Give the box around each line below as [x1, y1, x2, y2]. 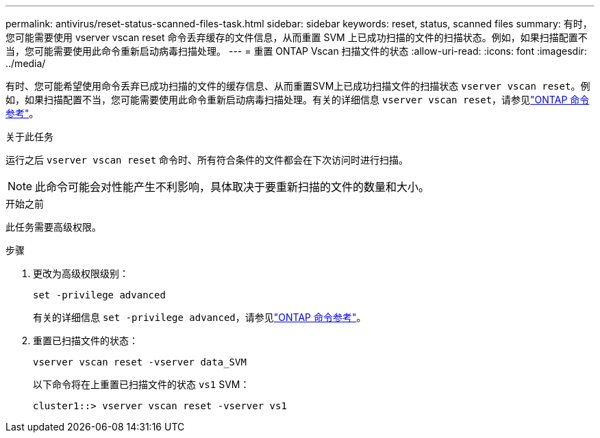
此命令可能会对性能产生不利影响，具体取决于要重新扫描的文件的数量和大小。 [35, 180, 430, 194]
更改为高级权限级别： [33, 268, 129, 279]
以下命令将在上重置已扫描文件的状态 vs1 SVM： [33, 378, 250, 390]
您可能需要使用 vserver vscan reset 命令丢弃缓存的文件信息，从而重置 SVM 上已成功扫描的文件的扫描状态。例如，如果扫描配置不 [5, 31, 588, 43]
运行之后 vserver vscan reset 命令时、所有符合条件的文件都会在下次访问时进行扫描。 [5, 154, 409, 166]
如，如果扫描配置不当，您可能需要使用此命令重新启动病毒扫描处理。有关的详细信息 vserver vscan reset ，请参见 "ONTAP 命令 [5, 94, 590, 105]
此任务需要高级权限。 [5, 221, 101, 233]
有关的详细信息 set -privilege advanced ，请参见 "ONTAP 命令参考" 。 [33, 311, 366, 323]
